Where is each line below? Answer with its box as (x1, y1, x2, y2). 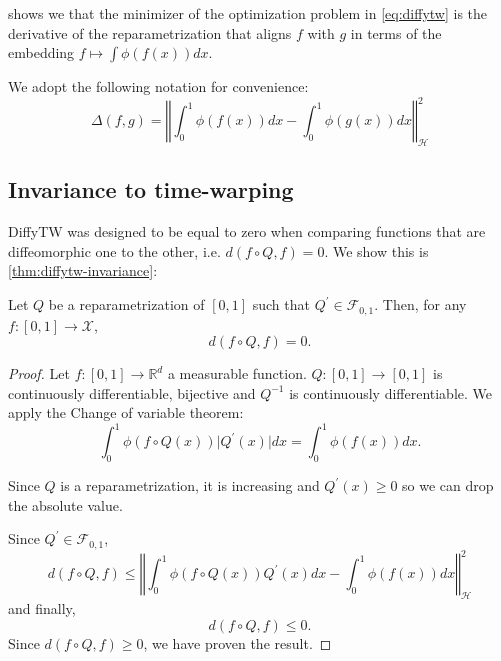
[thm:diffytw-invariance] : (8, 260, 158, 281)
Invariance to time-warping (8, 174, 294, 205)
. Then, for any (374, 294, 467, 315)
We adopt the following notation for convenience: (8, 76, 309, 97)
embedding (8, 42, 75, 63)
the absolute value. (8, 494, 123, 515)
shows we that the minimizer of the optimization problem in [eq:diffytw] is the (8, 3, 488, 23)
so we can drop (402, 475, 494, 496)
